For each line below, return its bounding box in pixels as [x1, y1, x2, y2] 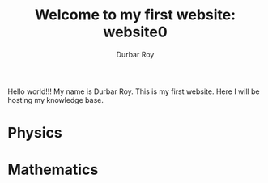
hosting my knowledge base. [7, 95, 104, 104]
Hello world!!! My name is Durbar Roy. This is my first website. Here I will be [7, 87, 260, 96]
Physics [7, 124, 62, 143]
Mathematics [7, 160, 99, 179]
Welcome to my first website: [34, 6, 236, 24]
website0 [103, 23, 168, 41]
